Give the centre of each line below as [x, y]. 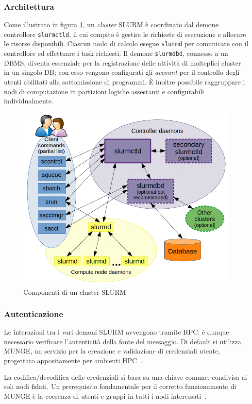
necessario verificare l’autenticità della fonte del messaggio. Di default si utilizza [123, 341]
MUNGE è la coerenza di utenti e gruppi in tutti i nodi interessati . [105, 396]
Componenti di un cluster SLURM [75, 292]
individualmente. [29, 101]
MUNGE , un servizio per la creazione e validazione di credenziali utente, [112, 351]
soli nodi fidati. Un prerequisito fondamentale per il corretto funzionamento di [120, 386]
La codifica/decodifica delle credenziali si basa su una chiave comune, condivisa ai [126, 377]
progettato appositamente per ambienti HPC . [73, 360]
